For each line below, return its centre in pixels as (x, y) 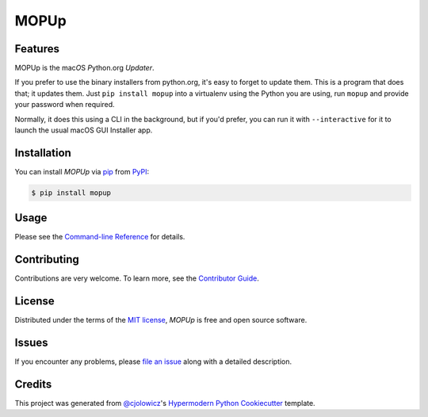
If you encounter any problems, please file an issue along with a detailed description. (153, 362)
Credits (33, 384)
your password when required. (65, 105)
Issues (31, 343)
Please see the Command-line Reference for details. (100, 237)
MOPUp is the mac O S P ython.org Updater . (84, 68)
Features (37, 49)
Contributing (47, 260)
